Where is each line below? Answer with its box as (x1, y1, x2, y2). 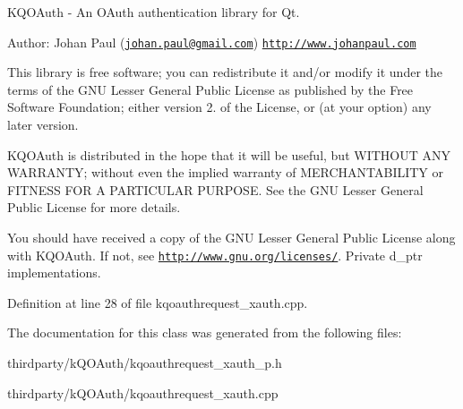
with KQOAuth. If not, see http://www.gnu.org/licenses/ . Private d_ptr (7, 245, 423, 264)
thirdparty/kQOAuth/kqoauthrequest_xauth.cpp (7, 383, 279, 402)
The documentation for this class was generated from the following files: (7, 323, 402, 342)
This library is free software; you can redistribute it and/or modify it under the (7, 63, 442, 81)
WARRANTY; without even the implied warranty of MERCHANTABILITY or (7, 163, 444, 182)
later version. (7, 115, 79, 134)
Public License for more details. (7, 198, 181, 217)
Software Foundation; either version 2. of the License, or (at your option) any (7, 98, 432, 116)
